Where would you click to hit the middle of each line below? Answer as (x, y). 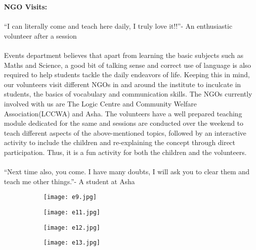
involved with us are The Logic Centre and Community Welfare (101, 103)
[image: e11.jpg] (72, 212)
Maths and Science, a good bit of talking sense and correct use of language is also (128, 65)
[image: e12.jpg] (72, 227)
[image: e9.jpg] (70, 197)
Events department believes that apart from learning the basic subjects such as (124, 55)
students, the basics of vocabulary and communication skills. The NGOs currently (128, 94)
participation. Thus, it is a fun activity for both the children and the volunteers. (125, 152)
